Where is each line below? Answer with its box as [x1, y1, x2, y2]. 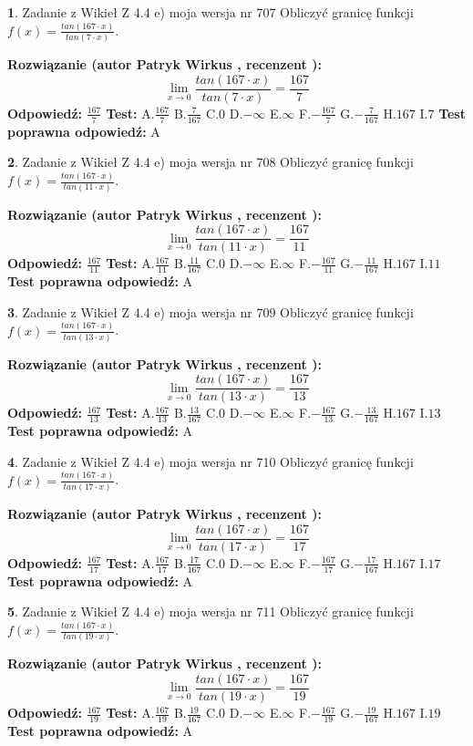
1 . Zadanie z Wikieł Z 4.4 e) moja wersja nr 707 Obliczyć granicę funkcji [7, 3, 414, 21]
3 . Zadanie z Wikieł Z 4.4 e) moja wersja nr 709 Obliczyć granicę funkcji [7, 302, 414, 321]
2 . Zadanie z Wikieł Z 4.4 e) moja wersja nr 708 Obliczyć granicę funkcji [7, 152, 414, 171]
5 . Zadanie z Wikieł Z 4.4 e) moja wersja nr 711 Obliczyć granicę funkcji [7, 602, 414, 621]
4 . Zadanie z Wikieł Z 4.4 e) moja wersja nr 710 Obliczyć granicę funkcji [7, 451, 414, 471]
